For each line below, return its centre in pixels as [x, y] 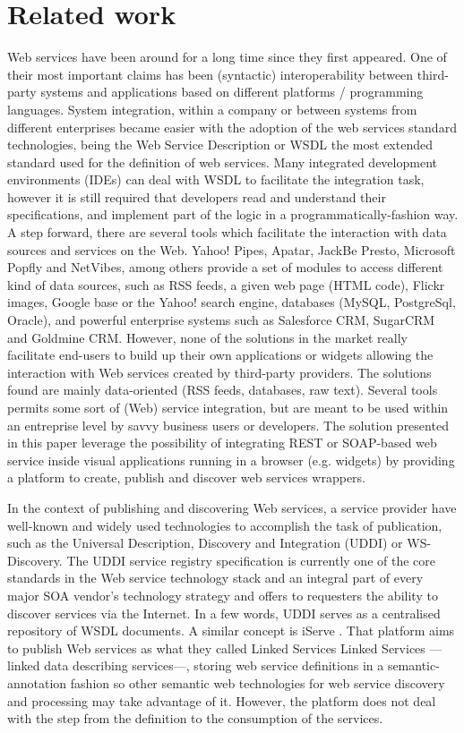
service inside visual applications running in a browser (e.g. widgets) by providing [231, 460]
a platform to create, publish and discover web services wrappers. [186, 477]
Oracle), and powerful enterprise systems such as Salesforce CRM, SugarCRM [221, 320]
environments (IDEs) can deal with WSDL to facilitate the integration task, [216, 179]
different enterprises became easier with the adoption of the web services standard [232, 127]
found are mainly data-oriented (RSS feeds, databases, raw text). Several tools [223, 390]
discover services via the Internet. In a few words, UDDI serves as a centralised [224, 613]
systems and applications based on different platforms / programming [232, 92]
